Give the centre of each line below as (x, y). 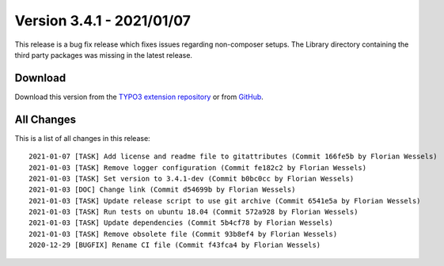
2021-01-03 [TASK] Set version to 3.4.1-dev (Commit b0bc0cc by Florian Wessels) (192, 179)
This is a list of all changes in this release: (82, 138)
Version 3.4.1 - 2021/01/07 (103, 21)
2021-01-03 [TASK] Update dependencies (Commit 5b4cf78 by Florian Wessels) (181, 223)
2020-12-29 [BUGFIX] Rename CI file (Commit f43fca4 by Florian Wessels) (175, 245)
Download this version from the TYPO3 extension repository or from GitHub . (139, 97)
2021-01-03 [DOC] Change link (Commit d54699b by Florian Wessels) (162, 190)
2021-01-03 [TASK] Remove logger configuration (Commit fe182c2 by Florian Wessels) (198, 167)
